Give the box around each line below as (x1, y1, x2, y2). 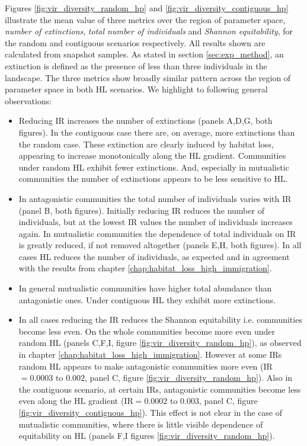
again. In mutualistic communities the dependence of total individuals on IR (18, 227, 296, 239)
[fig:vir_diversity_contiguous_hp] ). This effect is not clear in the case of (18, 406, 283, 418)
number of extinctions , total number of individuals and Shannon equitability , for (5, 25, 293, 37)
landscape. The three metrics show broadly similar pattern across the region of (5, 71, 291, 84)
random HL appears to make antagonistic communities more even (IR (18, 360, 273, 372)
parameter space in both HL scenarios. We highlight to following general (5, 83, 268, 95)
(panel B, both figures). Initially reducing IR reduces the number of (18, 204, 264, 216)
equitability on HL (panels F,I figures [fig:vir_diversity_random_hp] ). (18, 429, 275, 442)
